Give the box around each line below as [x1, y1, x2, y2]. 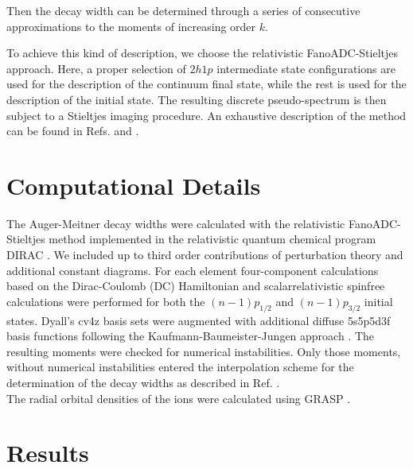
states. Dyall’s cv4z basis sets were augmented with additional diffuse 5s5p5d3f [6, 312, 391, 328]
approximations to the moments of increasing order [6, 17, 256, 34]
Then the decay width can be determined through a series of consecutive [6, 2, 360, 18]
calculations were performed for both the [6, 293, 205, 309]
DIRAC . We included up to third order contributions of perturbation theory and [6, 246, 403, 263]
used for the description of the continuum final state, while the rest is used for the [6, 76, 407, 92]
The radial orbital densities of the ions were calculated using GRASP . [6, 390, 351, 406]
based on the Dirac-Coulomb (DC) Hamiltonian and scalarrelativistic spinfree [6, 277, 385, 294]
